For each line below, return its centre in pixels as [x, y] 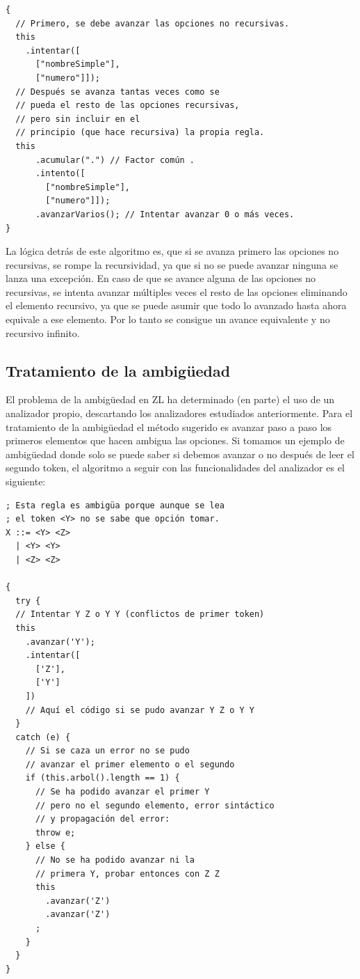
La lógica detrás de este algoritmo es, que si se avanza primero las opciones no [172, 251]
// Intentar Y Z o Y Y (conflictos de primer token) [140, 614]
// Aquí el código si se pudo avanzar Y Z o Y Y [140, 710]
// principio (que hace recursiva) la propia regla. [140, 133]
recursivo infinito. [43, 332]
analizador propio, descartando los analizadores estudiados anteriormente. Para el [179, 413]
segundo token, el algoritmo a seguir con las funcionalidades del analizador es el [175, 468]
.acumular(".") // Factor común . [115, 160]
